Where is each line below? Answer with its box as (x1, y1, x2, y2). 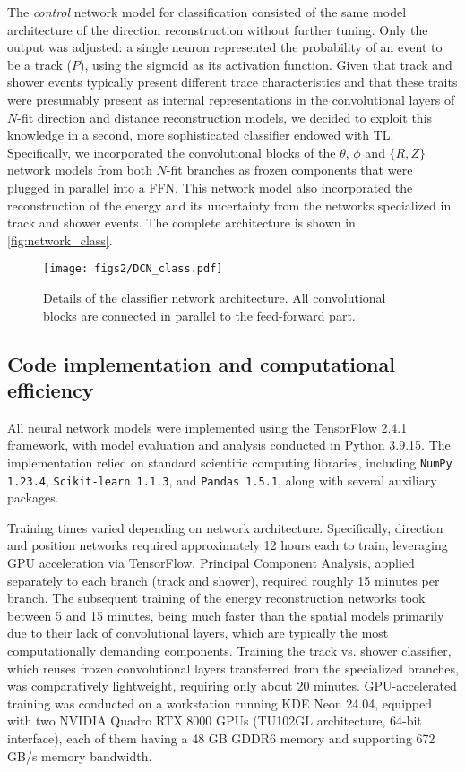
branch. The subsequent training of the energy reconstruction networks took (7, 588, 426, 607)
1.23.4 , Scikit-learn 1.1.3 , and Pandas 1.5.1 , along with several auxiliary (7, 470, 437, 489)
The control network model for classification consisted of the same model (7, 3, 407, 21)
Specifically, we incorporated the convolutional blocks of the (7, 142, 336, 161)
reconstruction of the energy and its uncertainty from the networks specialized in (7, 195, 452, 214)
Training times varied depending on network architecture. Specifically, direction (7, 518, 443, 536)
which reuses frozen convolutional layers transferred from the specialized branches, (7, 658, 459, 677)
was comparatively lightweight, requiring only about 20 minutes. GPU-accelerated (7, 676, 457, 695)
